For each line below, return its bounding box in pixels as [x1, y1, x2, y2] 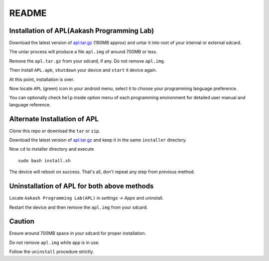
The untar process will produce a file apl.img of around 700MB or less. [9, 49, 157, 55]
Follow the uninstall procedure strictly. [9, 249, 94, 255]
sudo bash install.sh [18, 158, 71, 163]
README [9, 7, 47, 18]
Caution [9, 217, 35, 226]
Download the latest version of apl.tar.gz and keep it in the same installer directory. [9, 137, 187, 143]
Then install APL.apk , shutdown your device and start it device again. [9, 67, 157, 73]
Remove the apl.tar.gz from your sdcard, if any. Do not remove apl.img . [9, 58, 165, 64]
